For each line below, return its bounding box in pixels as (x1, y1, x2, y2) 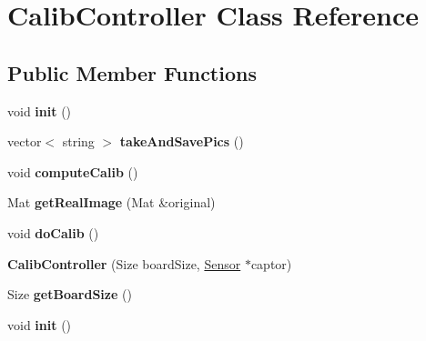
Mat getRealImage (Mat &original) (7, 193, 216, 212)
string (62, 132, 95, 151)
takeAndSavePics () (119, 132, 244, 151)
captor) (250, 254, 292, 273)
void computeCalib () (7, 162, 138, 181)
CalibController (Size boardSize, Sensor (7, 254, 241, 273)
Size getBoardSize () (7, 285, 132, 304)
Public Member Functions (7, 58, 257, 86)
